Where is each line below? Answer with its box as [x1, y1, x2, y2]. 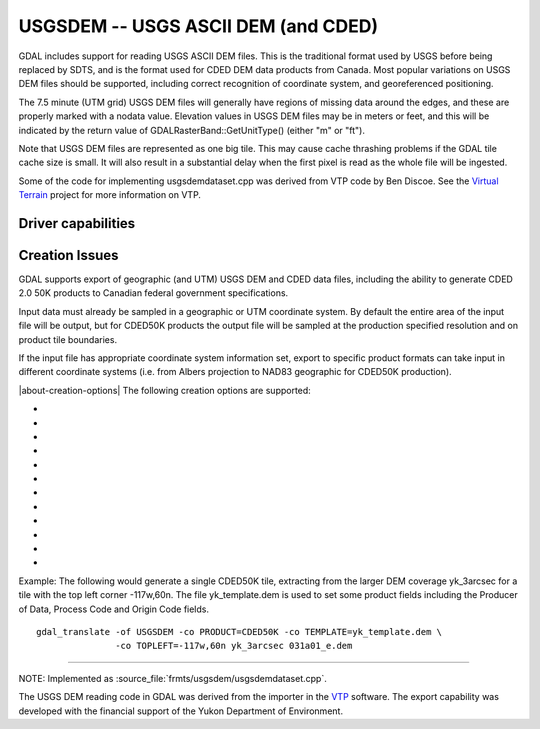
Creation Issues [18, 246, 119, 264]
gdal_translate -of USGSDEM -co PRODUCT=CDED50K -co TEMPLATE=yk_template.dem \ [36, 626, 443, 637]
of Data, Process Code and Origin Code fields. [18, 603, 210, 615]
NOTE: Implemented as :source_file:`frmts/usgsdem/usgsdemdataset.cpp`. [18, 672, 327, 684]
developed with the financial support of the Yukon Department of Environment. [18, 705, 344, 717]
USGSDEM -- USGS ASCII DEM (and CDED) [18, 15, 379, 37]
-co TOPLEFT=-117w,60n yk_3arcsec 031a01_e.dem [115, 640, 353, 652]
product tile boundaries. [18, 333, 118, 345]
